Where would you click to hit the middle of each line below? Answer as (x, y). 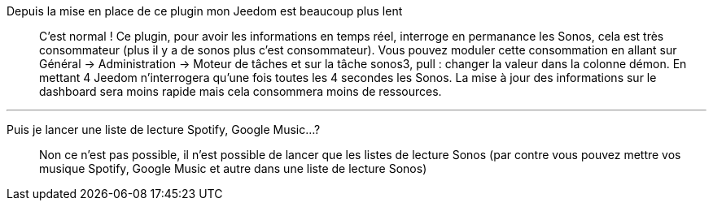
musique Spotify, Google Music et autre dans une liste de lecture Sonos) (233, 168)
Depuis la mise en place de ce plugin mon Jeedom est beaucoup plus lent (205, 11)
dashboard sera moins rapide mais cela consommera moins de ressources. (241, 91)
